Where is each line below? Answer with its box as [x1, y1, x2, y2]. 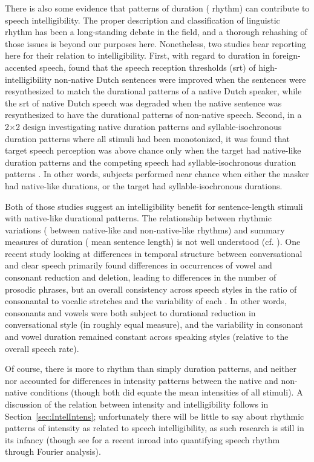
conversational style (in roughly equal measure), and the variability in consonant [5, 318, 304, 331]
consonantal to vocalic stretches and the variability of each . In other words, [5, 294, 287, 307]
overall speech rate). [5, 342, 79, 354]
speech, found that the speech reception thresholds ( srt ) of [39, 60, 256, 73]
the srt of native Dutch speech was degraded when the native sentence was [5, 96, 282, 109]
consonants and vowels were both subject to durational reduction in [5, 306, 256, 319]
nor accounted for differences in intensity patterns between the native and [5, 374, 278, 386]
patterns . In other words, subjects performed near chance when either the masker [5, 168, 309, 180]
